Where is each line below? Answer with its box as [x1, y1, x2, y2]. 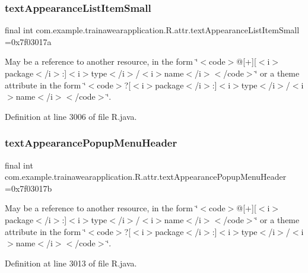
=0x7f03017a [5, 35, 52, 47]
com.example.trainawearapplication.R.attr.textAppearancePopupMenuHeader [5, 170, 287, 183]
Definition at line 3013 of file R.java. [5, 256, 137, 269]
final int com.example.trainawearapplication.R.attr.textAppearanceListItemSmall [5, 24, 300, 36]
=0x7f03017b [5, 182, 52, 194]
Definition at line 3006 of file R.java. [5, 110, 137, 122]
